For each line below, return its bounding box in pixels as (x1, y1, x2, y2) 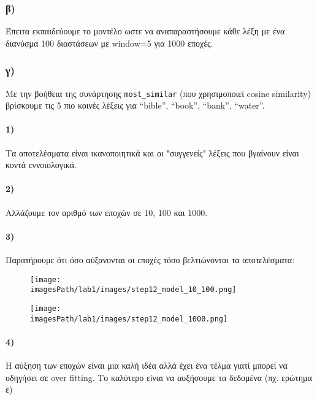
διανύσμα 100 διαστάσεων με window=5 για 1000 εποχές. (6, 36, 213, 49)
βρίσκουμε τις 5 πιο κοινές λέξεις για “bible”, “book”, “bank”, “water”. (6, 99, 265, 112)
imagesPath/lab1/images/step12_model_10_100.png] (30, 285, 237, 294)
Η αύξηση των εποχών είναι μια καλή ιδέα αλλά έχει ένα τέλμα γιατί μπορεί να (6, 359, 288, 372)
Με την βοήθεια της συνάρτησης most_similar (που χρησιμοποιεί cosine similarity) (6, 87, 311, 99)
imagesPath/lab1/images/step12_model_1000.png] (30, 314, 228, 323)
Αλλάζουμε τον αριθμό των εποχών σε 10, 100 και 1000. (6, 206, 208, 218)
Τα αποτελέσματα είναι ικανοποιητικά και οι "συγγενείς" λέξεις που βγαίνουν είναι (6, 146, 299, 159)
